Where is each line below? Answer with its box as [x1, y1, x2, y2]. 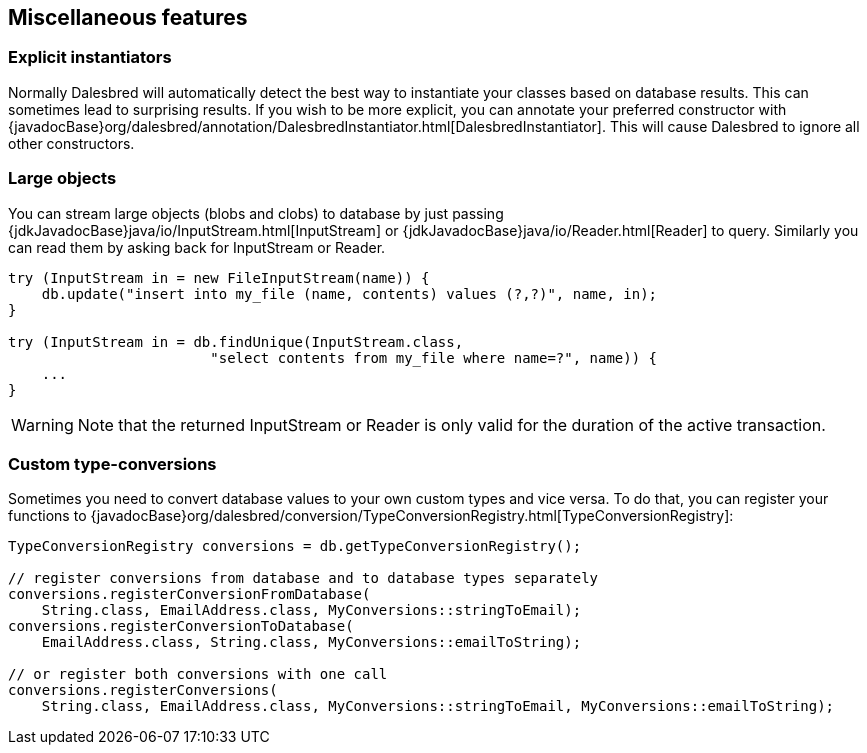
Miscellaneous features [8, 5, 248, 30]
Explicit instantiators [8, 47, 172, 68]
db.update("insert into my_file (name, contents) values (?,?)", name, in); [41, 285, 658, 302]
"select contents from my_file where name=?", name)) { [210, 349, 658, 366]
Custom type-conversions [8, 453, 217, 474]
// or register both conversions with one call [8, 666, 388, 683]
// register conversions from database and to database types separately [8, 570, 599, 587]
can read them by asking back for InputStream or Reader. [8, 238, 386, 256]
